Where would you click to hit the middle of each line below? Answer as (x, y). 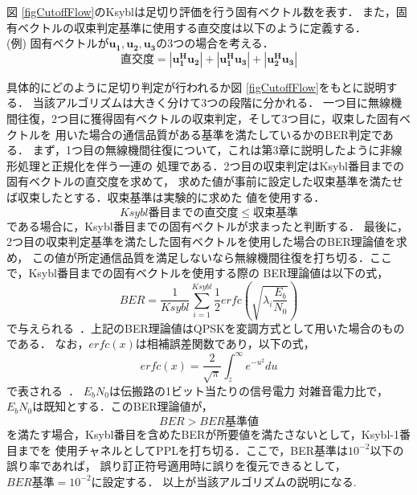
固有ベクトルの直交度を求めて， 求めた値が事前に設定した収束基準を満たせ (205, 181)
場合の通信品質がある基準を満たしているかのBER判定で (235, 134)
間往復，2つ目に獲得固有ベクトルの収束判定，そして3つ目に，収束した (192, 118)
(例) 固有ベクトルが (58, 43)
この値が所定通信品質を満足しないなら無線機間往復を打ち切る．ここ (212, 257)
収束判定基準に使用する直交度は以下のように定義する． (220, 27)
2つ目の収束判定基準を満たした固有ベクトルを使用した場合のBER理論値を (201, 241)
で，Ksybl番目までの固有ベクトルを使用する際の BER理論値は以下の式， (198, 273)
